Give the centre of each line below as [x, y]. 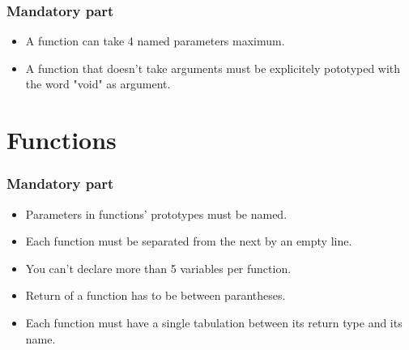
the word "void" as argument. [98, 84]
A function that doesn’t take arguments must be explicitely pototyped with [213, 68]
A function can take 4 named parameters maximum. [155, 41]
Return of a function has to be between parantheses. [156, 295]
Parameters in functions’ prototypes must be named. [156, 213]
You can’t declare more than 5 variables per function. [158, 268]
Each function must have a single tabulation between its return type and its [214, 322]
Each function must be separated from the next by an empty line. [189, 241]
